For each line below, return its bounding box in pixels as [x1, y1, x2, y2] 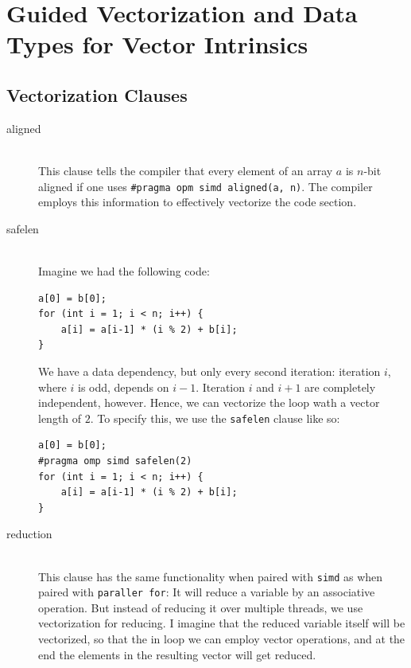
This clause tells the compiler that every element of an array [38, 162, 333, 178]
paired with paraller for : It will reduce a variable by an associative [38, 584, 375, 600]
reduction [6, 525, 52, 542]
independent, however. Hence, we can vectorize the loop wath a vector [38, 394, 380, 411]
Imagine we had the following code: [38, 262, 210, 279]
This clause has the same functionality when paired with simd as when [38, 568, 383, 584]
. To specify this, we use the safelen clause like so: [90, 409, 340, 426]
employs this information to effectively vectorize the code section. [38, 193, 357, 210]
